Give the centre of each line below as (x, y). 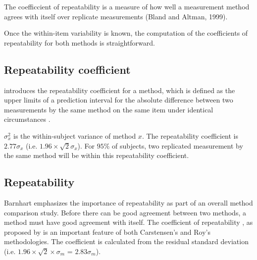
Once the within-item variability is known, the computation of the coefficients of (126, 33)
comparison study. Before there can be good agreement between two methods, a (125, 212)
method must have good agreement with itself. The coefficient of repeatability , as (128, 222)
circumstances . (27, 119)
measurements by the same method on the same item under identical (109, 109)
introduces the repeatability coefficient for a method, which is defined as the (120, 90)
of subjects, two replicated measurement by (178, 145)
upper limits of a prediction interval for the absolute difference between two (119, 100)
